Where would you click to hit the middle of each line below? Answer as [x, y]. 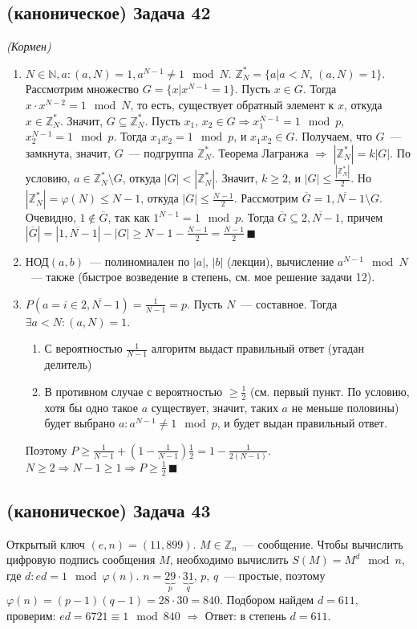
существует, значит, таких [215, 407]
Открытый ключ [46, 543]
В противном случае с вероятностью [134, 391]
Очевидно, [51, 217]
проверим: [31, 615]
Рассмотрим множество [82, 89]
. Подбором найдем [267, 600]
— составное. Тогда [289, 303]
